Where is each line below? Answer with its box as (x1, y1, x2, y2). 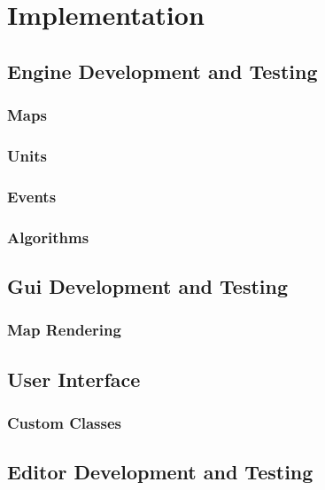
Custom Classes (7, 411, 121, 433)
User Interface (7, 365, 141, 392)
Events (7, 185, 57, 207)
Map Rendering (7, 319, 121, 341)
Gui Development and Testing (7, 272, 289, 299)
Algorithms (7, 225, 89, 248)
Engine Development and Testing (7, 57, 318, 84)
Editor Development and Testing (7, 458, 313, 486)
